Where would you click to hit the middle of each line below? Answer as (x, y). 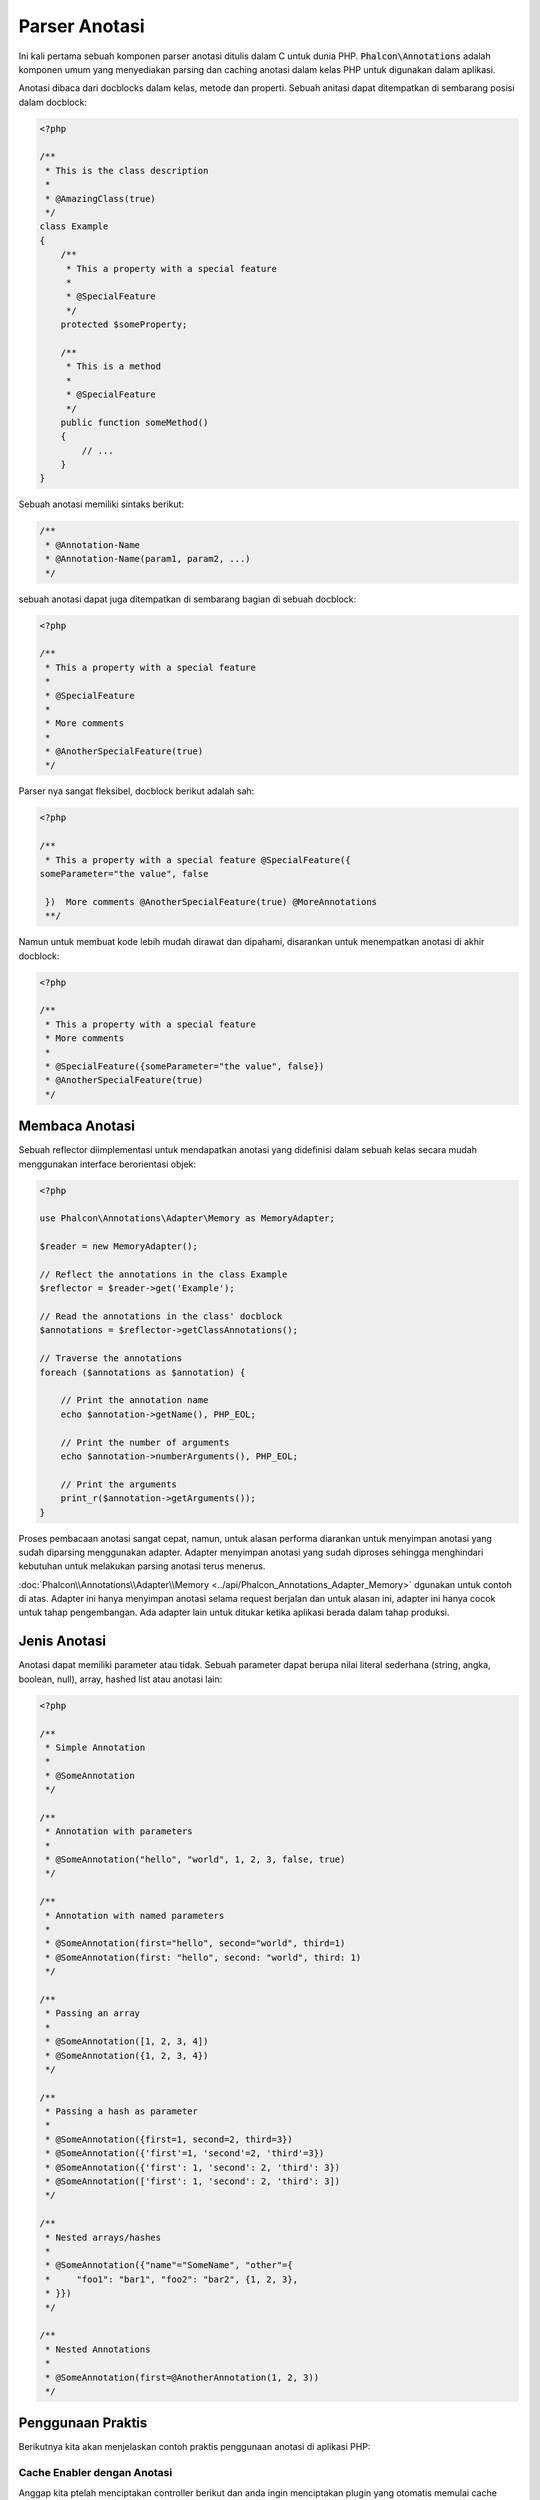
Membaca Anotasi (76, 1126)
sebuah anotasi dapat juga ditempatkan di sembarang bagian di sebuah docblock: (187, 599)
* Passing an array (92, 2013)
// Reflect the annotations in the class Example (163, 1274)
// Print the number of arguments (145, 1442)
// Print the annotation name (134, 1400)
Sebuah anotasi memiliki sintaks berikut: (101, 504)
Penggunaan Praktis (83, 2423)
